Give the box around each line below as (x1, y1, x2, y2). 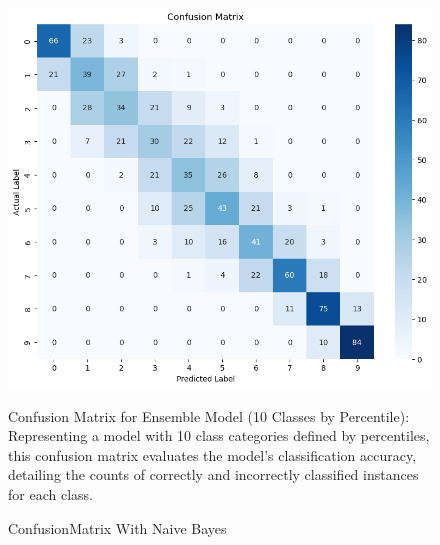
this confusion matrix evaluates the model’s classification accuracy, (8, 444, 417, 465)
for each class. (8, 483, 93, 504)
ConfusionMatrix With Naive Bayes (8, 517, 227, 538)
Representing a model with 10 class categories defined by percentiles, (8, 425, 430, 446)
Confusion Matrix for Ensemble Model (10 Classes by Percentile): (8, 405, 410, 426)
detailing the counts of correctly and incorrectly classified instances (8, 464, 419, 485)
